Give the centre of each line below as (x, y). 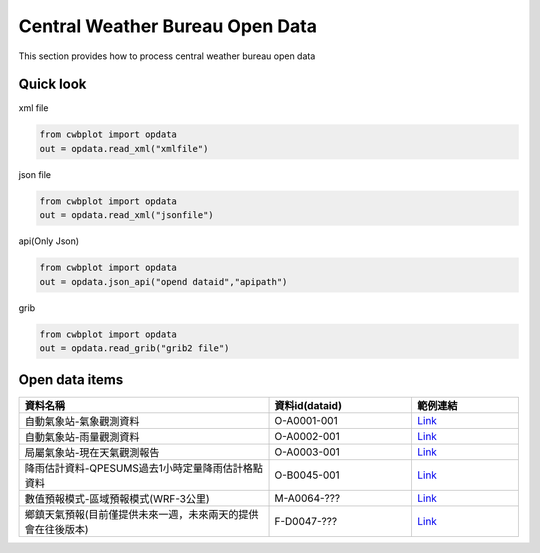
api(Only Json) (49, 241)
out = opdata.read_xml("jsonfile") (126, 215)
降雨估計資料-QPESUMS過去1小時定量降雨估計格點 (144, 468)
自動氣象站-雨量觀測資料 (82, 437)
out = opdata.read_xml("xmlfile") (124, 148)
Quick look (52, 84)
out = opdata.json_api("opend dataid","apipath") (163, 281)
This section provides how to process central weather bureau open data (167, 56)
